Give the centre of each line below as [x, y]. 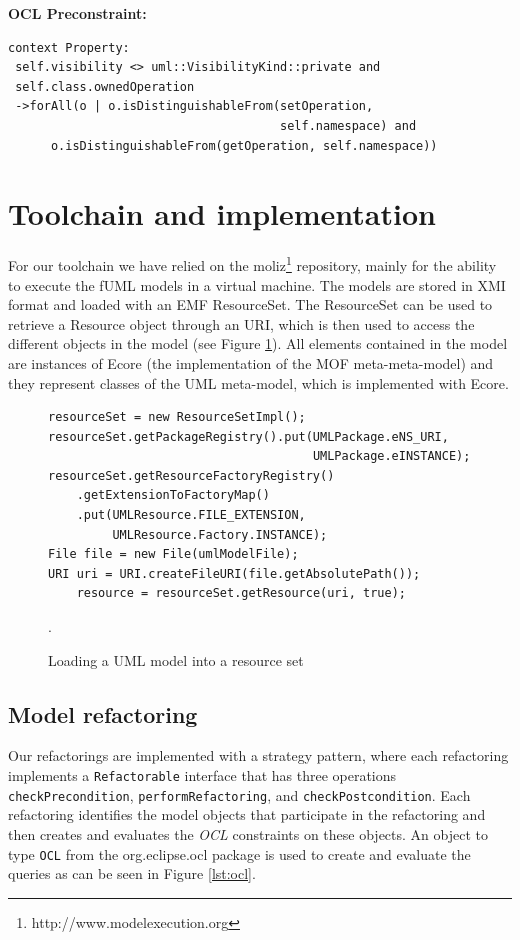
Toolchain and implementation [222, 213]
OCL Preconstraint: [77, 13]
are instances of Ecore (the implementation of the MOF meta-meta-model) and [251, 362]
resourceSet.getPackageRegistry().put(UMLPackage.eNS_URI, [248, 436]
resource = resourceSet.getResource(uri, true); [241, 593]
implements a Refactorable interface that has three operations [202, 775]
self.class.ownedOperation [105, 86]
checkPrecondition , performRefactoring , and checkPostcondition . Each [239, 794]
